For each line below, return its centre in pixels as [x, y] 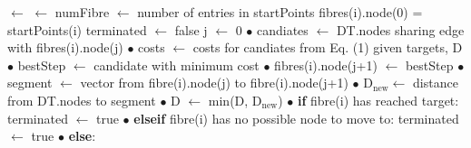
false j [191, 29]
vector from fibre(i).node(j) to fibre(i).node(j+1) [214, 83]
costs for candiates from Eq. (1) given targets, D [328, 47]
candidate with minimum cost [177, 65]
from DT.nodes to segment [82, 100]
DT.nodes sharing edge [400, 29]
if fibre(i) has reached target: [378, 100]
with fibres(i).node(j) [65, 47]
